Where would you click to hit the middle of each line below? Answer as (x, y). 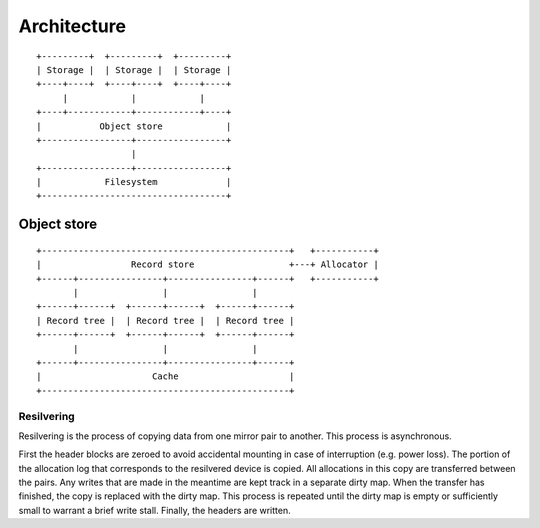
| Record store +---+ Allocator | (207, 264)
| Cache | (165, 376)
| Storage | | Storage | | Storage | (134, 69)
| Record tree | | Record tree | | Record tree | (165, 320)
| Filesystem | (134, 182)
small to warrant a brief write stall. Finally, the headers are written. (154, 510)
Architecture (72, 26)
